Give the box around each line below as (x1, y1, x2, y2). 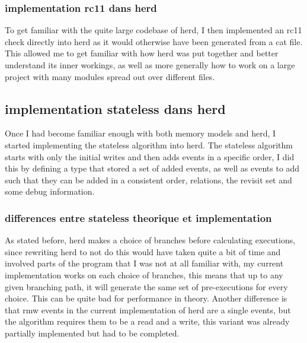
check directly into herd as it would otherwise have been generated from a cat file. (5, 35, 303, 47)
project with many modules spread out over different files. (5, 70, 215, 82)
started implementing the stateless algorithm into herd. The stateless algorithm (5, 138, 293, 151)
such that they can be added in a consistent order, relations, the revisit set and (5, 173, 292, 186)
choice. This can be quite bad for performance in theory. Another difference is (5, 292, 287, 304)
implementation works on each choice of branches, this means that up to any (5, 268, 283, 281)
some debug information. (5, 185, 95, 198)
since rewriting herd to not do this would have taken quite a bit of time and (5, 245, 281, 258)
